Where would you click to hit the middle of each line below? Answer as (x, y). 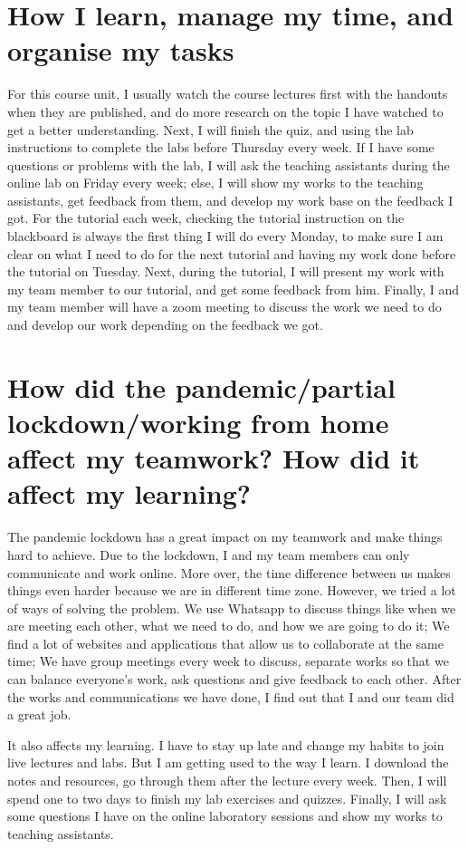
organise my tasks (121, 50)
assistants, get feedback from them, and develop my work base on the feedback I (230, 200)
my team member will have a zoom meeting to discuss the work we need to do (224, 307)
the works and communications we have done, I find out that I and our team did (231, 696)
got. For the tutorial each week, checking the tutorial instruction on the (206, 218)
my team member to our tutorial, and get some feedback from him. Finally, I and (233, 289)
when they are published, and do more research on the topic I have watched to (225, 111)
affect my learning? (129, 493)
